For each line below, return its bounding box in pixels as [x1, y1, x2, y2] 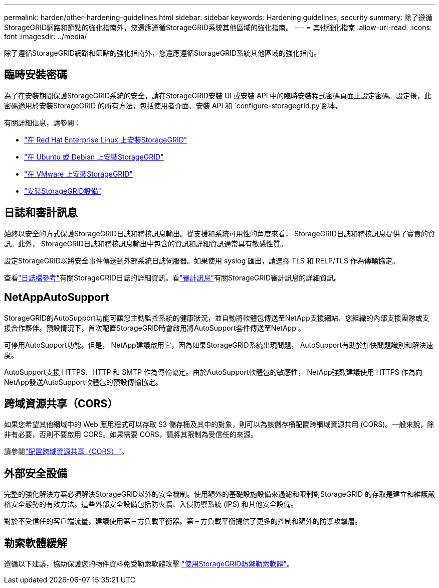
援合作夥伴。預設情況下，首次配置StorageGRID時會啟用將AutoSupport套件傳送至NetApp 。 [4, 323, 305, 332]
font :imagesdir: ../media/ [4, 32, 87, 41]
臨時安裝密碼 [4, 68, 67, 81]
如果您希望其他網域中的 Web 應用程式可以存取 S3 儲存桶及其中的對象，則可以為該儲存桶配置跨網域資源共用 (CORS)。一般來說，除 [4, 420, 434, 429]
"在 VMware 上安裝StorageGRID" [24, 169, 133, 178]
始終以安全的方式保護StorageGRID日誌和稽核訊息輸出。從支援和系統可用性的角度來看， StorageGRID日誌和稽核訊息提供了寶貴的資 [4, 229, 435, 238]
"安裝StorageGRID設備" [24, 186, 102, 195]
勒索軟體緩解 [4, 536, 67, 549]
